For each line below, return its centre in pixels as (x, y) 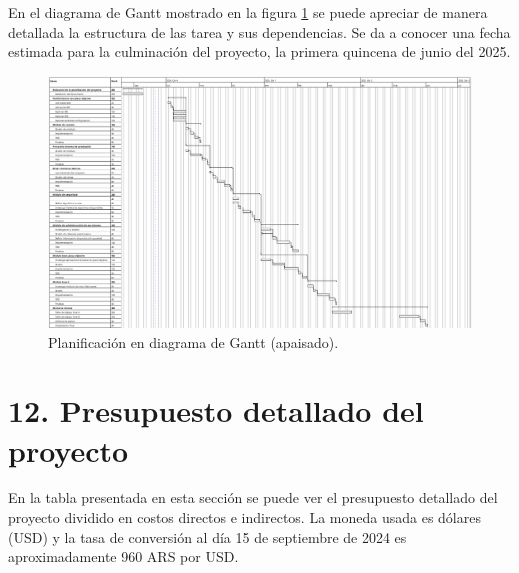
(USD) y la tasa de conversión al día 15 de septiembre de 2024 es (207, 536)
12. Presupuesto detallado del (216, 410)
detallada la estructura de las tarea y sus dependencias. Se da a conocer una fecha (259, 31)
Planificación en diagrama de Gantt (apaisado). (193, 341)
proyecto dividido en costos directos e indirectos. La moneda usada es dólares (244, 517)
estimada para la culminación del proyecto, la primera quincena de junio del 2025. (259, 51)
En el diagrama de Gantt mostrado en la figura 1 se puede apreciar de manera (248, 12)
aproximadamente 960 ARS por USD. (123, 556)
